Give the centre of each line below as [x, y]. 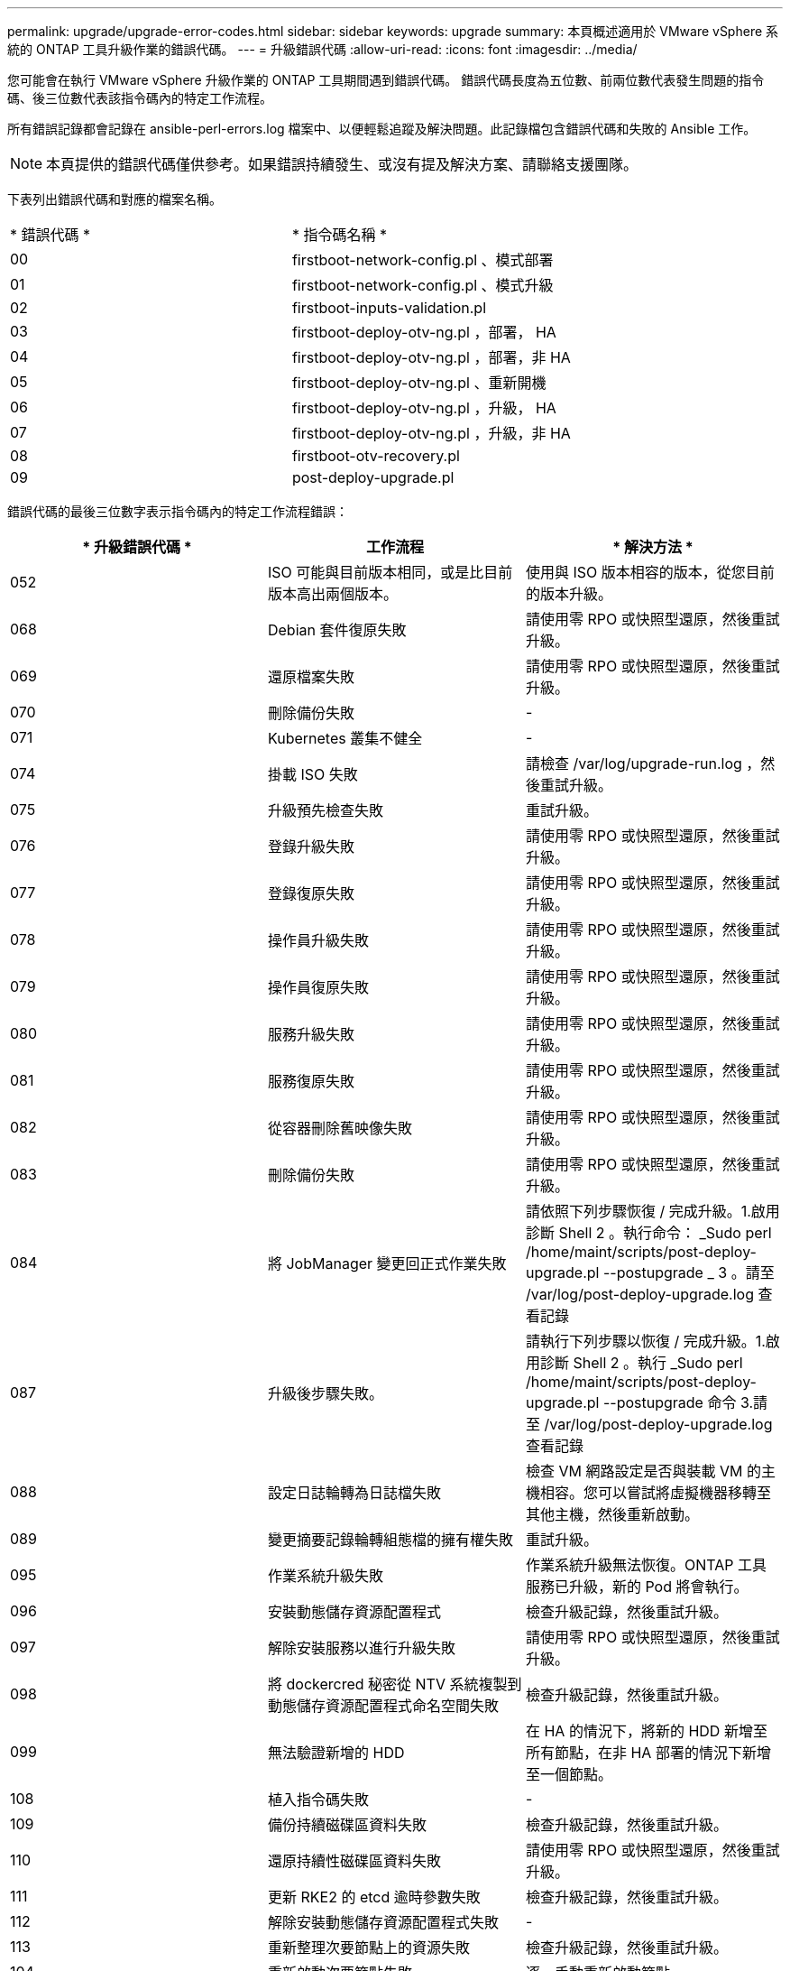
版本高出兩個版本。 [332, 594]
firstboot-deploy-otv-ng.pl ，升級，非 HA [431, 433]
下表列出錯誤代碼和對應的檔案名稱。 [115, 199]
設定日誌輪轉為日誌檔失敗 [354, 1493]
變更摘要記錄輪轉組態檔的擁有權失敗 [390, 1540]
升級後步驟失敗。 [325, 1393]
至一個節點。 [569, 1774]
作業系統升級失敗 [325, 1576]
